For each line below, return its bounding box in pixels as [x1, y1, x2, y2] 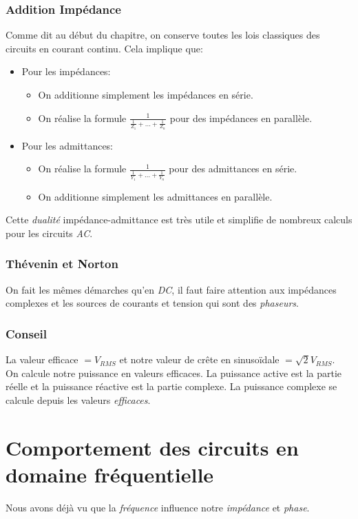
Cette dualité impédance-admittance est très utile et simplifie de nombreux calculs [6, 212, 352, 227]
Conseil [6, 325, 47, 342]
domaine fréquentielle [6, 460, 214, 488]
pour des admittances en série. [169, 161, 297, 176]
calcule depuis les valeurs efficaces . [6, 392, 151, 407]
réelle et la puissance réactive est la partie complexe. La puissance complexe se [6, 379, 337, 394]
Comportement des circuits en [6, 433, 299, 461]
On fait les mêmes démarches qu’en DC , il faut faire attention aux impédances [6, 282, 337, 296]
